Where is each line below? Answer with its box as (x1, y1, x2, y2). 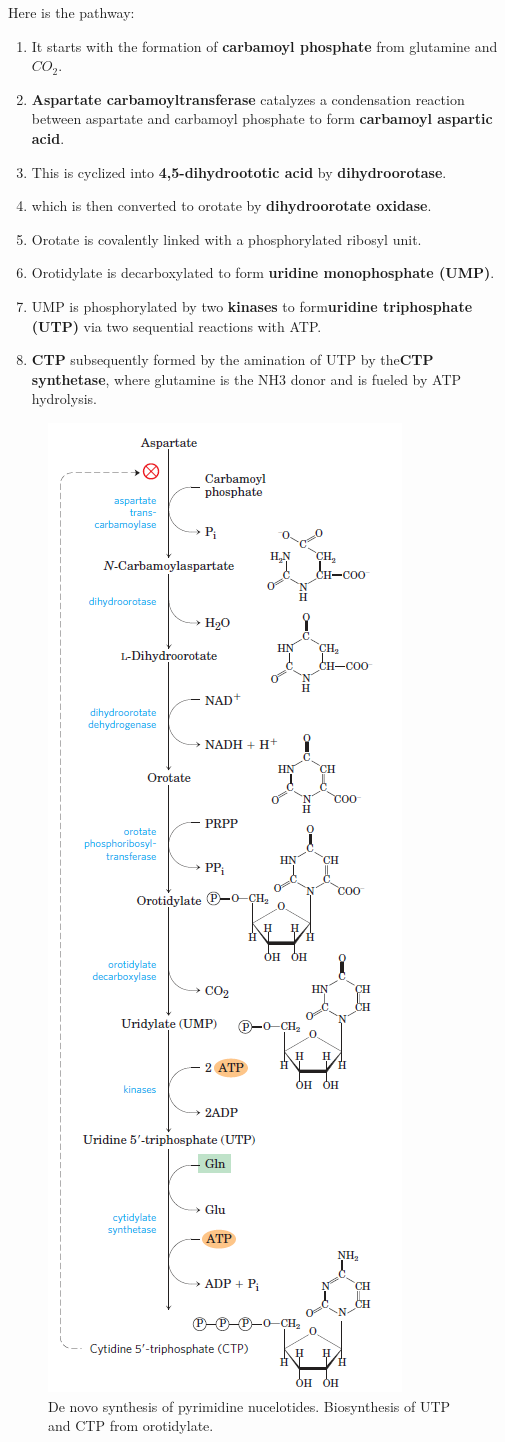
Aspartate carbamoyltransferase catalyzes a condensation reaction (31, 88, 465, 109)
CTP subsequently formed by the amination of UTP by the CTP (31, 349, 434, 370)
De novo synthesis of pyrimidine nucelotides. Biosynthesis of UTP (48, 1395, 451, 1416)
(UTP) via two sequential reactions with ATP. (31, 315, 322, 336)
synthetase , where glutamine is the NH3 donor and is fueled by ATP (31, 368, 462, 389)
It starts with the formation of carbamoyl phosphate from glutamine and (31, 35, 498, 56)
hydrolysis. (31, 388, 97, 409)
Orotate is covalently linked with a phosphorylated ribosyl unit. (31, 228, 422, 249)
